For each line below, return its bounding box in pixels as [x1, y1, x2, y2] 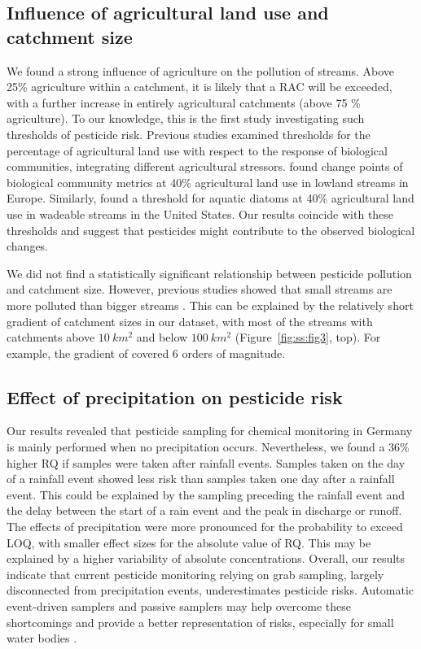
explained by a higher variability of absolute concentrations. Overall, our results [7, 550, 406, 567]
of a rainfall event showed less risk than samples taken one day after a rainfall [7, 470, 395, 487]
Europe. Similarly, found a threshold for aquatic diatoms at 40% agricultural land [7, 189, 414, 207]
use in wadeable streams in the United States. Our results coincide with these [7, 205, 394, 222]
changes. [7, 237, 49, 255]
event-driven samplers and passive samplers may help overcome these [7, 598, 351, 615]
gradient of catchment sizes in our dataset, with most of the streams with [7, 312, 373, 329]
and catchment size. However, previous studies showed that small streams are [7, 281, 392, 298]
